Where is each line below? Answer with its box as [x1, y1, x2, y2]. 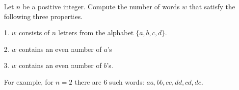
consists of [19, 27, 50, 38]
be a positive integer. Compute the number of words [23, 1, 180, 11]
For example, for [4, 76, 53, 87]
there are [75, 76, 102, 87]
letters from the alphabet [58, 27, 134, 38]
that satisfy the [189, 1, 235, 11]
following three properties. [4, 11, 83, 21]
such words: [109, 76, 144, 87]
